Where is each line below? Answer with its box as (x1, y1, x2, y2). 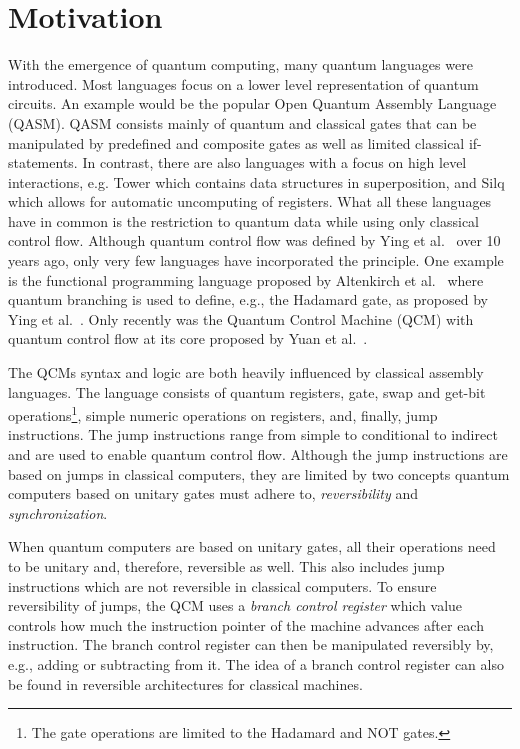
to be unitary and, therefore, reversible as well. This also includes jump (8, 556, 445, 577)
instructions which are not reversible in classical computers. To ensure (8, 575, 437, 596)
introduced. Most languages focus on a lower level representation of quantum (8, 73, 479, 94)
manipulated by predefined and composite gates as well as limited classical (8, 132, 465, 153)
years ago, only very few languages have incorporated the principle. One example (8, 250, 504, 271)
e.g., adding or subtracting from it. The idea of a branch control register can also (8, 654, 504, 674)
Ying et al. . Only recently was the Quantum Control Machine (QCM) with (8, 308, 474, 329)
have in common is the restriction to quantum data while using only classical (8, 210, 480, 231)
